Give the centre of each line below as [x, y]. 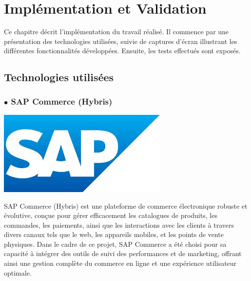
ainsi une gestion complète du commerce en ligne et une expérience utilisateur [120, 263]
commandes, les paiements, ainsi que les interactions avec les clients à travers [119, 225]
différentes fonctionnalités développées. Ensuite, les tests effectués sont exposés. [122, 51]
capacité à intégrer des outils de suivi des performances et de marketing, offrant [123, 253]
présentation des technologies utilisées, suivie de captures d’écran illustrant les [121, 41]
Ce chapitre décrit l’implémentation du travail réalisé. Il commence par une [116, 32]
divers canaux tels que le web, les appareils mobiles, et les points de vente [114, 234]
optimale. [18, 272]
